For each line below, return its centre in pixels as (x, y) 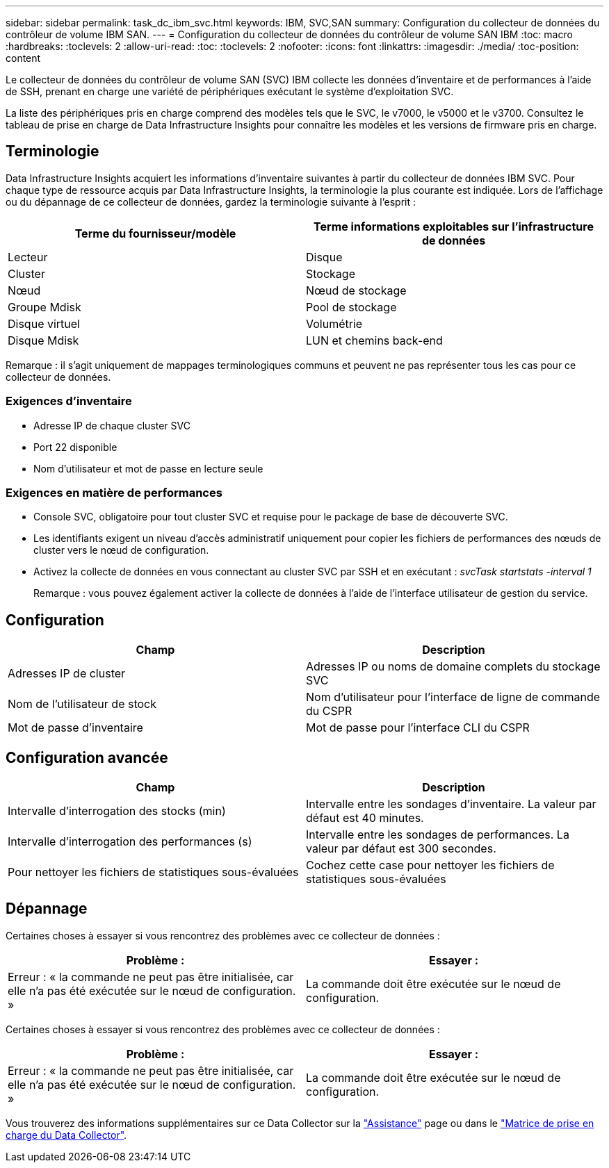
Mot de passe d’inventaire (75, 728)
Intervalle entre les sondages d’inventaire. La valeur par (451, 804)
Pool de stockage (351, 307)
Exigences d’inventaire (69, 401)
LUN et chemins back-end (374, 340)
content (23, 58)
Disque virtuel (44, 323)
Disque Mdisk (43, 340)
